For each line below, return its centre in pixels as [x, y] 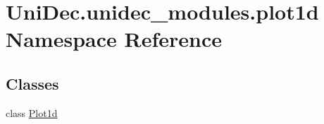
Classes [32, 83]
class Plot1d [32, 112]
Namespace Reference [114, 39]
